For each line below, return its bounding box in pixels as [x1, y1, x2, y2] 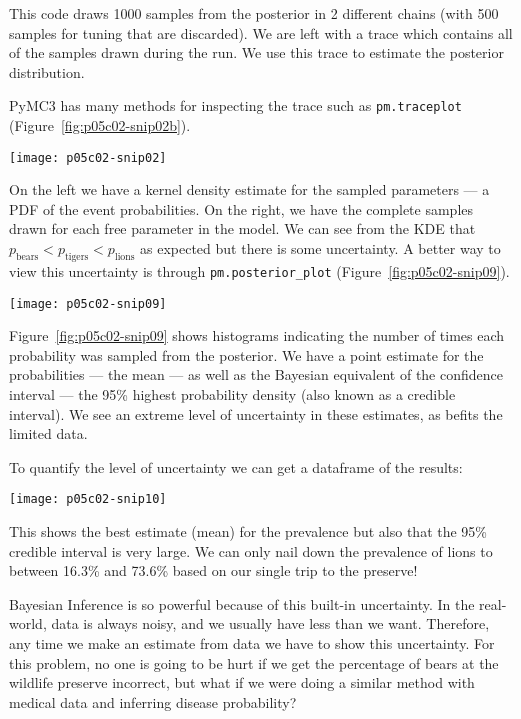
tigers [64, 251, 89, 262]
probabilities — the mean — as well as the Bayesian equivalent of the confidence [9, 364, 503, 385]
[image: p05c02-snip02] [9, 150, 167, 165]
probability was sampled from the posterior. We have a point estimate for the [9, 344, 484, 365]
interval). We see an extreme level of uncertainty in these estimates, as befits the [9, 403, 503, 424]
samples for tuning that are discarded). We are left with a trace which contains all [9, 22, 513, 43]
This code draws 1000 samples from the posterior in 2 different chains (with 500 [9, 3, 499, 23]
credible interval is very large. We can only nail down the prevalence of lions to [9, 540, 493, 561]
